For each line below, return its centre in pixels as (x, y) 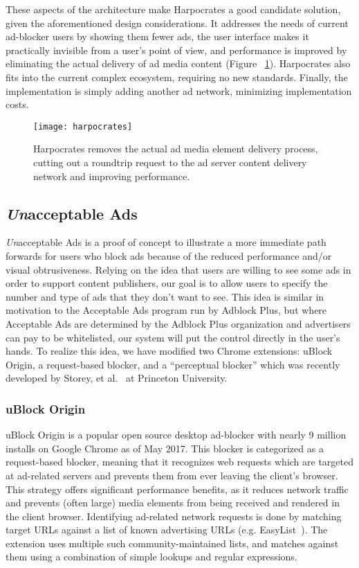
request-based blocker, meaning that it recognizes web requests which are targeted (180, 462)
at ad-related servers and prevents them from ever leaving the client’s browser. (172, 475)
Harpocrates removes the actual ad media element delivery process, (176, 149)
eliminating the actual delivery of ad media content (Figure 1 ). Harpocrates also (178, 63)
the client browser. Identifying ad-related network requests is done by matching (174, 516)
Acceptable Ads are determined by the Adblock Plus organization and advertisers (178, 323)
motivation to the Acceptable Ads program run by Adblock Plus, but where (166, 310)
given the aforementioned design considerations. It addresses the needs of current (177, 23)
